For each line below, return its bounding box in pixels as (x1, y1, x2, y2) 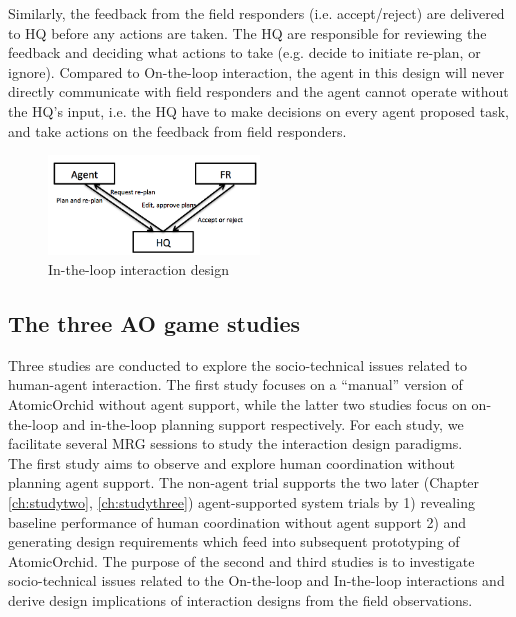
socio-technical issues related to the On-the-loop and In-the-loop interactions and (8, 570, 505, 591)
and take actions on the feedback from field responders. (8, 120, 347, 141)
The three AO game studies (8, 308, 301, 338)
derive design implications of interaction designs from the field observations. (8, 589, 473, 610)
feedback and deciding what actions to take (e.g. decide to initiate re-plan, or (8, 42, 481, 63)
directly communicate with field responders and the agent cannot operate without (8, 81, 509, 102)
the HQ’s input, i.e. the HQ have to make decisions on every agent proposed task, (8, 100, 509, 121)
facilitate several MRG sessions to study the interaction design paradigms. (8, 433, 463, 454)
